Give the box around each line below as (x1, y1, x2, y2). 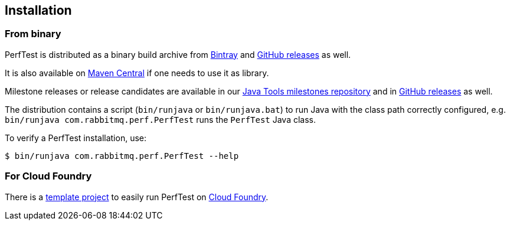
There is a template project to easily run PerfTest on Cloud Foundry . (5, 191, 269, 202)
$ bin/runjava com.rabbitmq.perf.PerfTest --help (5, 151, 239, 161)
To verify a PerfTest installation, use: (5, 132, 147, 143)
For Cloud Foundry (5, 170, 92, 182)
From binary (5, 28, 61, 40)
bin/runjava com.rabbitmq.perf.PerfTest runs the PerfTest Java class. (5, 114, 316, 125)
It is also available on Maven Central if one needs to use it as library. (5, 67, 269, 78)
